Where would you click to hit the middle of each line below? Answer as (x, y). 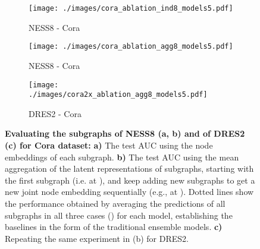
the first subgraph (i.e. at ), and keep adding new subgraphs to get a (130, 180)
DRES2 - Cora (55, 113)
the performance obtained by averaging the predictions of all (115, 203)
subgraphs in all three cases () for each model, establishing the (119, 215)
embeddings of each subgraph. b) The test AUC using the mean (122, 157)
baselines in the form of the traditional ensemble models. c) (114, 227)
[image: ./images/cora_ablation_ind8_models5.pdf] (131, 8)
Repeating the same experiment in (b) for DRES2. (97, 238)
